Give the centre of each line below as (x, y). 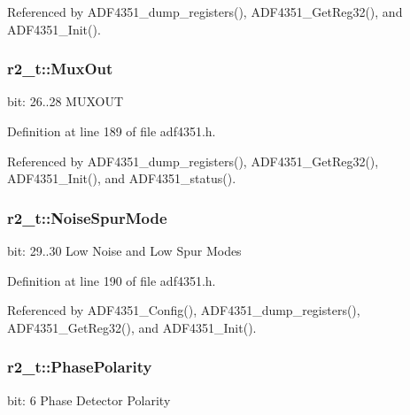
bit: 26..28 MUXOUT (66, 101)
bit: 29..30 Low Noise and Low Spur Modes (124, 250)
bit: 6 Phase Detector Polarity (89, 400)
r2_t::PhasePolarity (80, 367)
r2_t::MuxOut (60, 69)
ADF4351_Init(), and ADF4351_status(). (122, 178)
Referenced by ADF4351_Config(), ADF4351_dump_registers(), (184, 310)
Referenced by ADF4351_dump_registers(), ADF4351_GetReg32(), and (205, 12)
